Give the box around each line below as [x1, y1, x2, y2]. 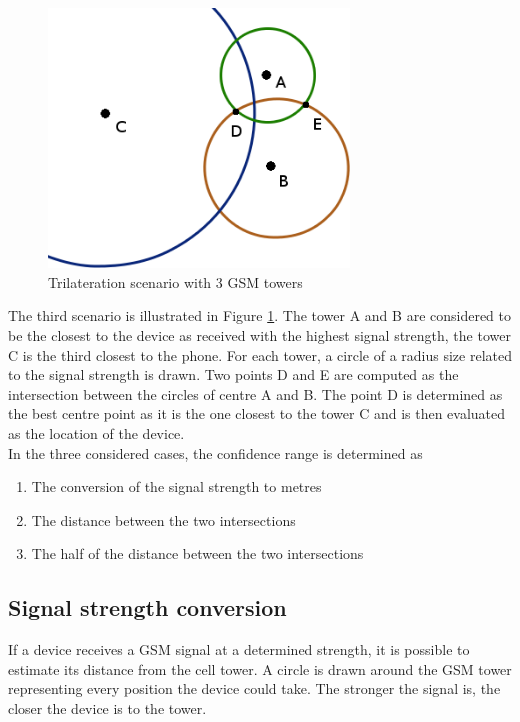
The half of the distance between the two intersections [31, 543, 364, 564]
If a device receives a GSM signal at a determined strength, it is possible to [8, 639, 470, 660]
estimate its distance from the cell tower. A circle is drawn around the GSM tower [8, 658, 512, 679]
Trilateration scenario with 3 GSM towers [48, 271, 303, 292]
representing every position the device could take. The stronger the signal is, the [8, 678, 501, 699]
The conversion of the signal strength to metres [31, 476, 322, 497]
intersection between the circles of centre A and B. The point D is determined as [8, 383, 503, 404]
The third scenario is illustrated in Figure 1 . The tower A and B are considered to [8, 305, 512, 326]
